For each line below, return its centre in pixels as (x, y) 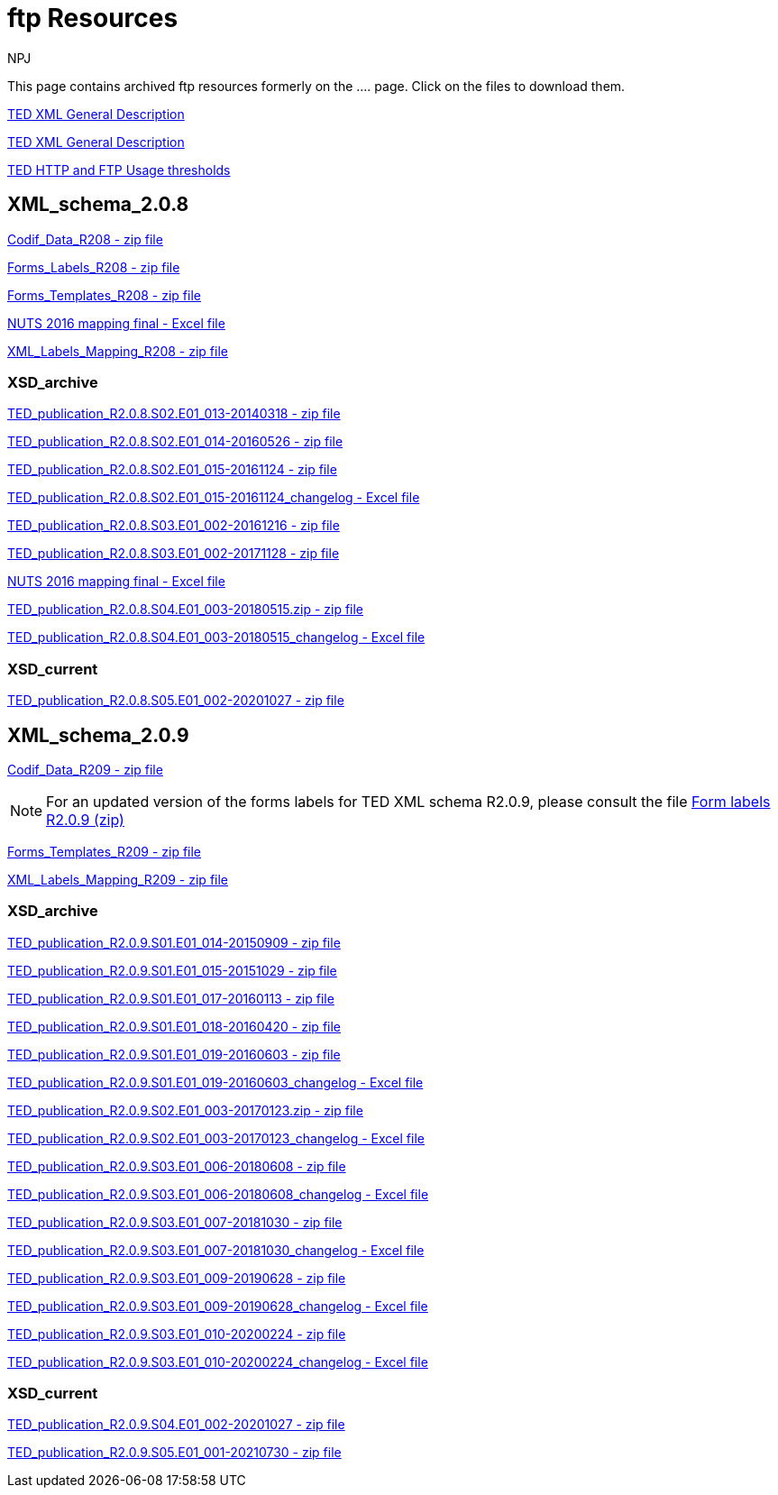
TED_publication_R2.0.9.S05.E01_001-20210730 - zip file (174, 1453)
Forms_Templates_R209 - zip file (105, 851)
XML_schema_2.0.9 (98, 735)
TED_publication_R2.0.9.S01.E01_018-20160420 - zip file (174, 1026)
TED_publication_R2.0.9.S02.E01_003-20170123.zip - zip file (185, 1110)
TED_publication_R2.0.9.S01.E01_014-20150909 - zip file (174, 942)
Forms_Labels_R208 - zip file (94, 267)
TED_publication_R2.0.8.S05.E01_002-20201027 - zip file (176, 701)
